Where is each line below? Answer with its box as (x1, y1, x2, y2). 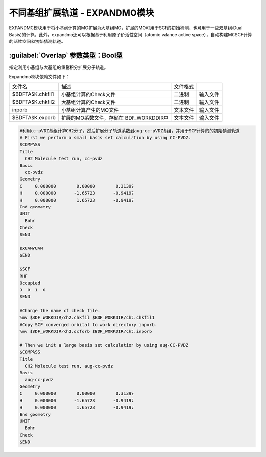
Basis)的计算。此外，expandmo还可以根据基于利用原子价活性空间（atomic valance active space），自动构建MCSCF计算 (9, 31, 252, 37)
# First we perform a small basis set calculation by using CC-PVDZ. (19, 135, 191, 140)
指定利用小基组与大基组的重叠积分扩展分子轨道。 (9, 64, 108, 70)
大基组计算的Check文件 (61, 99, 116, 106)
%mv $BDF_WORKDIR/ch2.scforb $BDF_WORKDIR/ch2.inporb (19, 329, 152, 334)
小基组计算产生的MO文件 (61, 107, 119, 114)
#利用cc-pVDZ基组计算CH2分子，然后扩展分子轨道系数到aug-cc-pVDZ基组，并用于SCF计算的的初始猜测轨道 (19, 128, 240, 133)
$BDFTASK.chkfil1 (12, 91, 54, 98)
